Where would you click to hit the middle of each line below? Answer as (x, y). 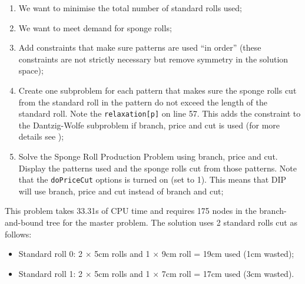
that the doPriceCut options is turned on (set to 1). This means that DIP (152, 179)
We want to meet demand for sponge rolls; (95, 27)
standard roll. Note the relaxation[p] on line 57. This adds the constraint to (160, 113)
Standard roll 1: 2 (51, 273)
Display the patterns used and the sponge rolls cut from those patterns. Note (158, 168)
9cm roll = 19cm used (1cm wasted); (228, 254)
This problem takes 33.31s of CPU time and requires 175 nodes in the (131, 211)
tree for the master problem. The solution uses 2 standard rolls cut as (172, 222)
